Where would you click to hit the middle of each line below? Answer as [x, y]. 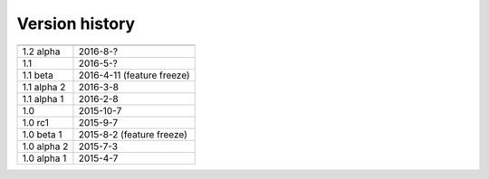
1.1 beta [38, 75]
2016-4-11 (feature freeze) [134, 75]
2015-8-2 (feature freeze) [133, 134]
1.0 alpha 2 [45, 146]
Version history [76, 24]
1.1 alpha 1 [43, 99]
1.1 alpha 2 [44, 87]
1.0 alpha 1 [44, 158]
